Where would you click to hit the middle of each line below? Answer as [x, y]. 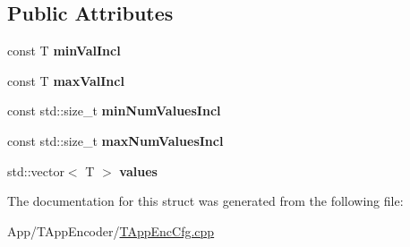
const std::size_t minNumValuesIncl [114, 111]
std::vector [36, 170]
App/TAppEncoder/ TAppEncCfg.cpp [111, 230]
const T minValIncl [64, 51]
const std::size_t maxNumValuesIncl [115, 140]
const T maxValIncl [66, 80]
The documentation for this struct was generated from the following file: [205, 201]
